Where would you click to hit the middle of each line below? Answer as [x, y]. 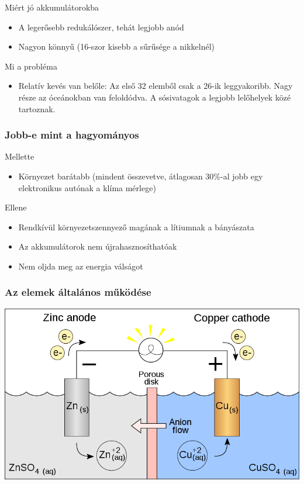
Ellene [16, 207]
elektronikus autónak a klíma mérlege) [87, 187]
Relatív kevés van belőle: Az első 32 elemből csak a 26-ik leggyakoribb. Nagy [156, 86]
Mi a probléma [31, 66]
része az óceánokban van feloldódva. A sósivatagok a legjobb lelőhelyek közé [155, 97]
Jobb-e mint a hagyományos [72, 135]
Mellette [20, 156]
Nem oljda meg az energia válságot [81, 266]
